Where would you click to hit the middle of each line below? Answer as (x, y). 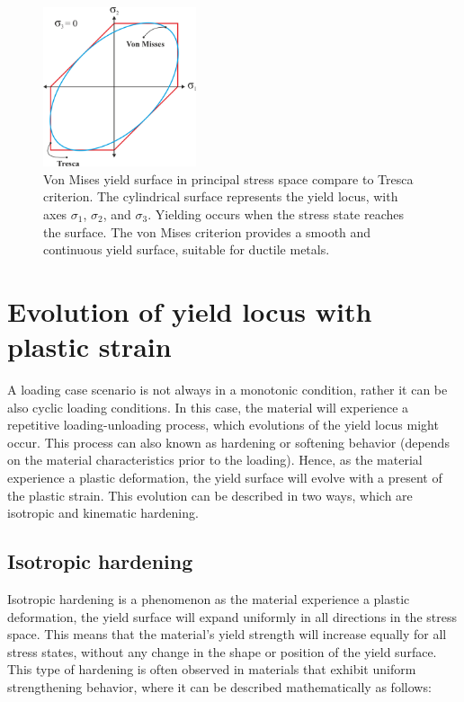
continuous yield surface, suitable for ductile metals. (187, 249)
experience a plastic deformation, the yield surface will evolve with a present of (225, 478)
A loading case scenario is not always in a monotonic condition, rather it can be (228, 390)
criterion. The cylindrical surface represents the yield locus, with (221, 196)
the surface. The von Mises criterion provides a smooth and (207, 231)
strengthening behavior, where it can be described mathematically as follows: (219, 687)
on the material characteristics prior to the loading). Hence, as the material (215, 460)
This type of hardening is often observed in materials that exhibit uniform (212, 669)
